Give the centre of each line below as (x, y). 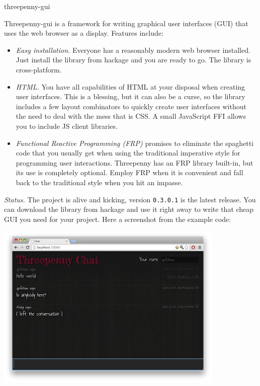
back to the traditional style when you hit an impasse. (99, 182)
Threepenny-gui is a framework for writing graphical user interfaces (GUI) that (126, 23)
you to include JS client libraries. (67, 126)
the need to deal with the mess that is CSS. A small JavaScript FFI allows (131, 116)
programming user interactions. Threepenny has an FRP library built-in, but (135, 162)
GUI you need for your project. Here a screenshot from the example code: (118, 219)
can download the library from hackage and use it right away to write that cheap (129, 209)
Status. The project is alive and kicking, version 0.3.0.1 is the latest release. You (130, 199)
